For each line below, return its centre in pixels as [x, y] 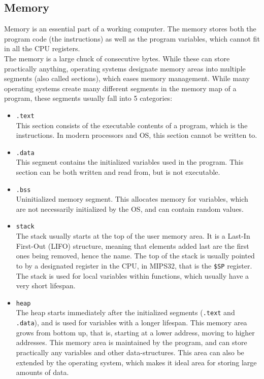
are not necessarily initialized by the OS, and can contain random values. [130, 209]
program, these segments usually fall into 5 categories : [88, 98]
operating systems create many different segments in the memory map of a [120, 88]
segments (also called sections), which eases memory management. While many [127, 78]
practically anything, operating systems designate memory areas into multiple [125, 68]
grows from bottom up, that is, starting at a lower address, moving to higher [135, 332]
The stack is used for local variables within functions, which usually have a [133, 275]
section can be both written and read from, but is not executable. [118, 172]
